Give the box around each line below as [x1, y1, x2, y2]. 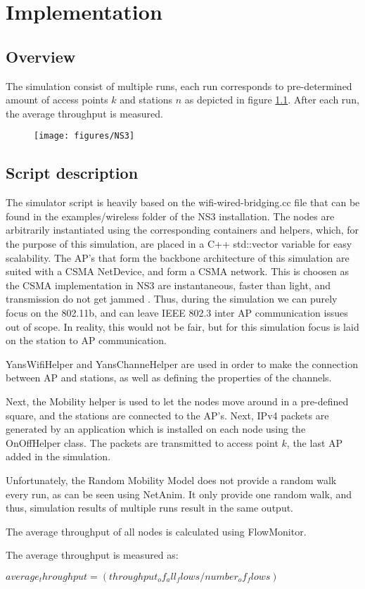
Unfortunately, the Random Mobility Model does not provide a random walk [6, 472, 337, 487]
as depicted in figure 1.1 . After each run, [184, 92, 359, 107]
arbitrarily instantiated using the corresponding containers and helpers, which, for [6, 222, 359, 237]
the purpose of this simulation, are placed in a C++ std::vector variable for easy [6, 236, 352, 251]
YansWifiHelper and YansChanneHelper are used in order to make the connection [6, 356, 358, 371]
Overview [6, 45, 76, 67]
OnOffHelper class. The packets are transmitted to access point [6, 435, 278, 450]
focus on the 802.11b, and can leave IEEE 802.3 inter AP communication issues [6, 305, 348, 319]
